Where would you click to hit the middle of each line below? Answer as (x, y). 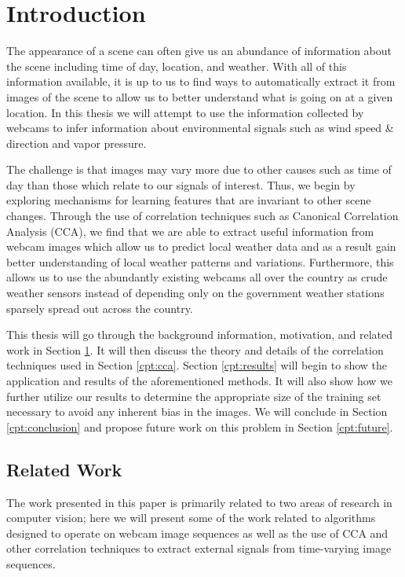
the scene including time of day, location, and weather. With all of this (177, 66)
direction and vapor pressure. (77, 143)
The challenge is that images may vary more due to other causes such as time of (199, 169)
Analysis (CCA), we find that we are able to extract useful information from (190, 231)
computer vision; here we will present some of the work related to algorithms (191, 518)
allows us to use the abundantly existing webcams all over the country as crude (197, 277)
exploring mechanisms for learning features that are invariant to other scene (189, 200)
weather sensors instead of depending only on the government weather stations (195, 293)
